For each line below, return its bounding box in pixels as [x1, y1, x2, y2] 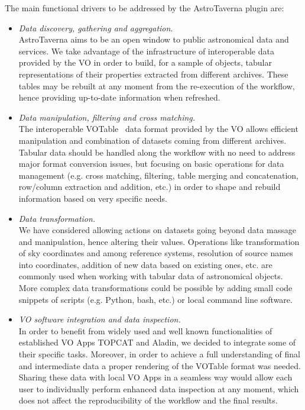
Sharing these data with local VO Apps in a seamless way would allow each [18, 371, 293, 383]
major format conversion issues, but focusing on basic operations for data [18, 157, 284, 170]
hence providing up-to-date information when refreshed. [18, 91, 220, 104]
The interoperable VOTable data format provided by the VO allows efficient [18, 122, 298, 135]
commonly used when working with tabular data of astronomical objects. [18, 270, 283, 282]
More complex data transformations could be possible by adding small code [18, 282, 293, 294]
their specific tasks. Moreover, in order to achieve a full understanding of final [18, 348, 300, 360]
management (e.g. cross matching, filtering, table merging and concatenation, [18, 169, 298, 181]
